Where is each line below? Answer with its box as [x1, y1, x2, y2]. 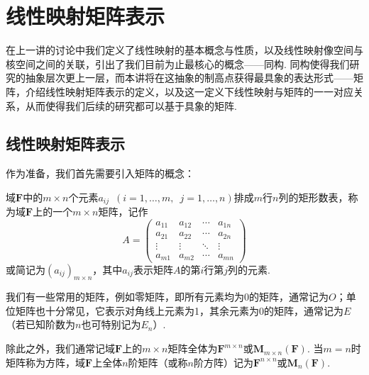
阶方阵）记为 [193, 354, 253, 369]
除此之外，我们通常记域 [6, 341, 115, 356]
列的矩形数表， [278, 189, 348, 204]
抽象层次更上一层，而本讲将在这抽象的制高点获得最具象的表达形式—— [25, 70, 353, 85]
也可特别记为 [81, 317, 141, 332]
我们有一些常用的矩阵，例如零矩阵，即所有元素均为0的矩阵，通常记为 [6, 289, 329, 304]
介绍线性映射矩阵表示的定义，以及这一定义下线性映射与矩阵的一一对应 [25, 84, 353, 99]
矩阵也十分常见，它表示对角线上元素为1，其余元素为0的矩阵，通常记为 [15, 303, 343, 318]
